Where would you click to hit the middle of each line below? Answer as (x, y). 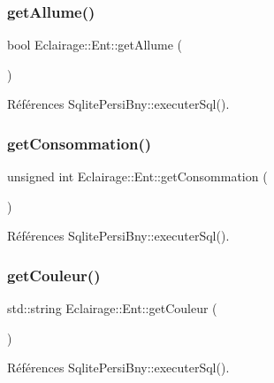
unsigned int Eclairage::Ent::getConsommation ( (137, 176)
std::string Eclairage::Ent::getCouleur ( (112, 308)
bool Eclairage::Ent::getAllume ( (95, 45)
